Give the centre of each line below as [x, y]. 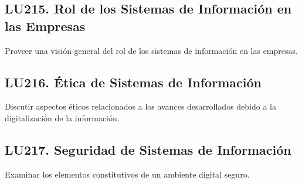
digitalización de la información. [62, 117]
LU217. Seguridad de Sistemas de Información [148, 149]
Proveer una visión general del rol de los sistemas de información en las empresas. [151, 50]
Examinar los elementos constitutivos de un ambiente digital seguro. [127, 174]
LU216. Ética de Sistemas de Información [133, 82]
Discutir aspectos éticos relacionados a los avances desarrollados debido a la [140, 106]
